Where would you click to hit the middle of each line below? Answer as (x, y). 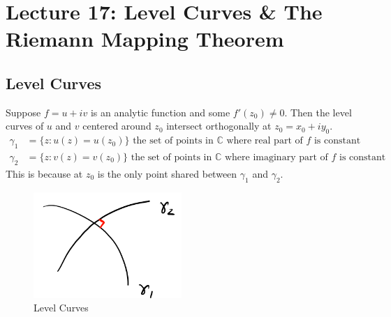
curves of (25, 126)
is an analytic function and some (160, 112)
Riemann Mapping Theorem (145, 39)
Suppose (23, 112)
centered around (117, 126)
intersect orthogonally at (219, 126)
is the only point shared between (167, 173)
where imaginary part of (276, 157)
